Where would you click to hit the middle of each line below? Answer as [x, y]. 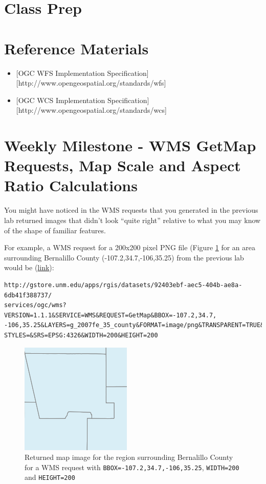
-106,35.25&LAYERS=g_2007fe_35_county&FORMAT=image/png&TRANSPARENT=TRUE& [134, 325]
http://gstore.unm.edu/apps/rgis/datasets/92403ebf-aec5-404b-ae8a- [123, 285]
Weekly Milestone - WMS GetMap [130, 145]
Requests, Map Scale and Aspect [123, 165]
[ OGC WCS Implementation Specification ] [83, 100]
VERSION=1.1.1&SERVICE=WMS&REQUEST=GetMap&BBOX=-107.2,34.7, [110, 315]
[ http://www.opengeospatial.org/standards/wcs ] [91, 110]
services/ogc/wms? [35, 305]
